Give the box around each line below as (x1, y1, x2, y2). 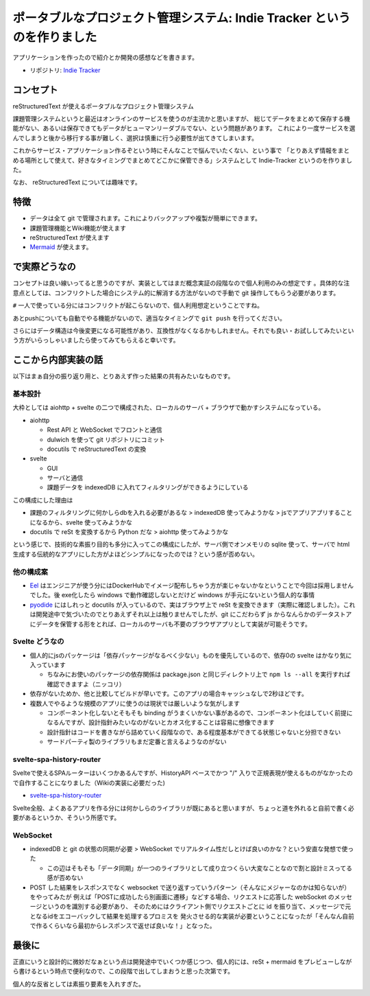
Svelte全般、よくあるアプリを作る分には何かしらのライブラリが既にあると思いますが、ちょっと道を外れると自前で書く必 (12, 804, 354, 812)
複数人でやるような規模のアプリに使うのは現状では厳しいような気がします (29, 699, 240, 707)
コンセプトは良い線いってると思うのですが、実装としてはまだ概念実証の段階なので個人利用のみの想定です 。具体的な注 (12, 279, 350, 288)
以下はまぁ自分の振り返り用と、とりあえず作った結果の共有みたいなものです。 (12, 372, 234, 380)
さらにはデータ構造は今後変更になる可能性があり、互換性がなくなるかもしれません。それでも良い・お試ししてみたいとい (12, 326, 354, 334)
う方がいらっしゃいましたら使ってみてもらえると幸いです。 (12, 336, 180, 345)
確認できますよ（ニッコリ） (47, 680, 125, 688)
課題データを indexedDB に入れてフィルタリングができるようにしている (47, 483, 249, 491)
